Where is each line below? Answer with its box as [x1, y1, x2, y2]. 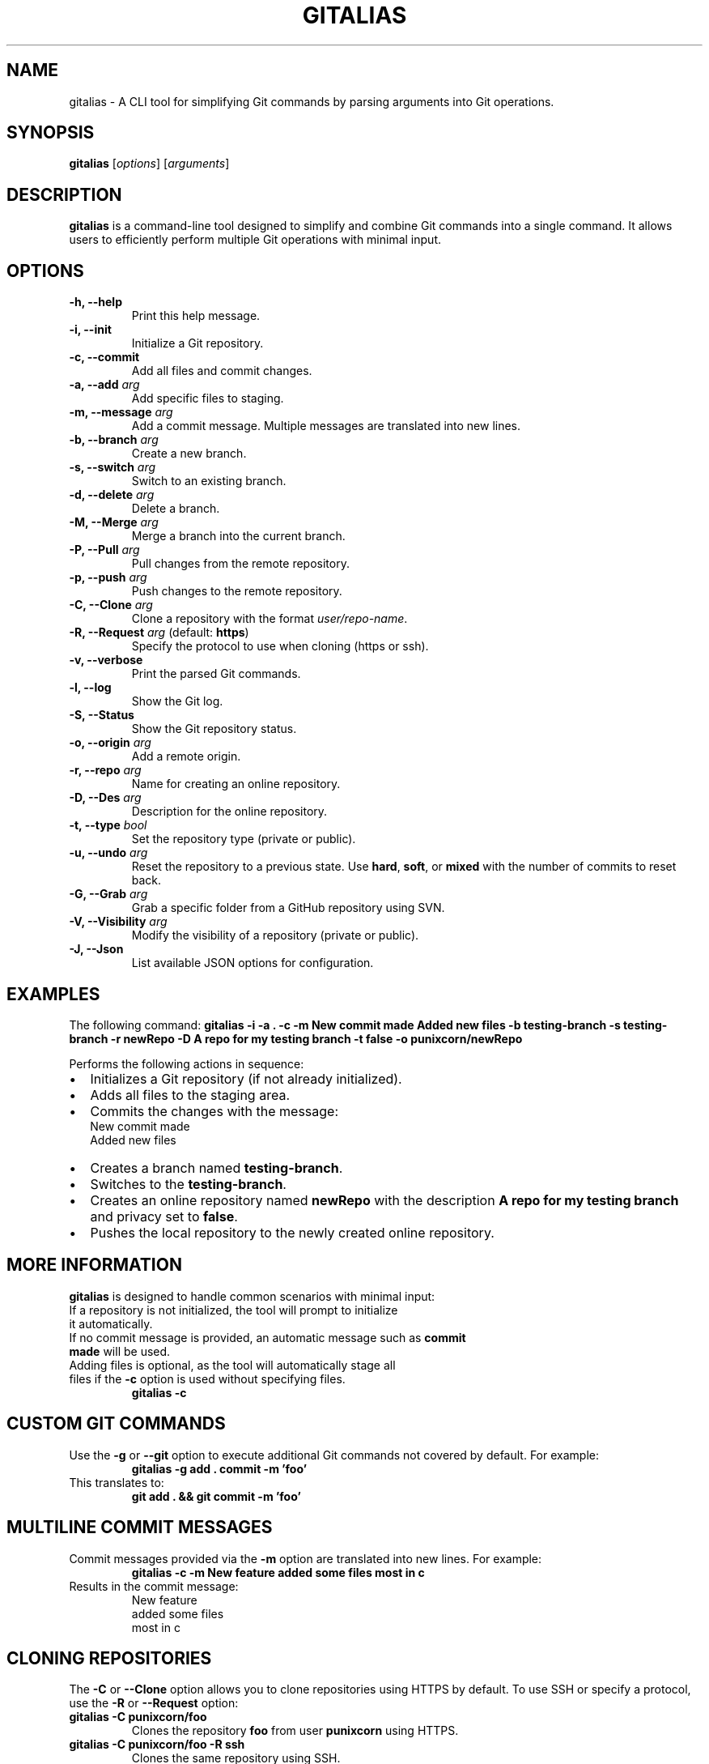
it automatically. [69, 1316, 153, 1331]
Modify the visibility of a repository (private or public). [131, 928, 419, 943]
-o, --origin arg [69, 735, 151, 750]
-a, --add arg [69, 377, 140, 392]
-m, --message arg [69, 405, 173, 420]
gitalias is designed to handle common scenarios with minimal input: [69, 1289, 435, 1303]
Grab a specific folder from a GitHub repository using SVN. [131, 901, 445, 915]
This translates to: [69, 1475, 164, 1489]
